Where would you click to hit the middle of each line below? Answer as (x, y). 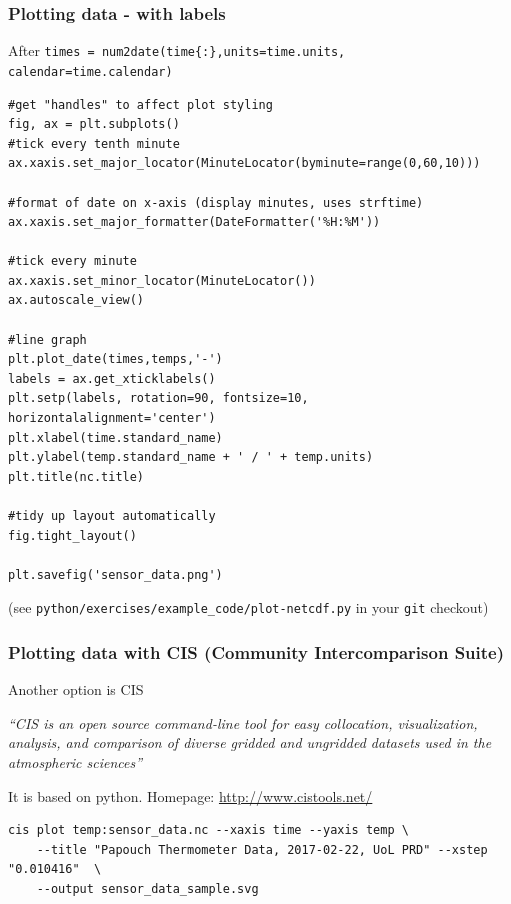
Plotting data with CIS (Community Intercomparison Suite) (256, 651)
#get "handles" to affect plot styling (140, 104)
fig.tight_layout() (72, 535)
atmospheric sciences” (75, 762)
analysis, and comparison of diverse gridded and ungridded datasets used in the (250, 742)
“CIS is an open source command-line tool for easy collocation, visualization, (243, 722)
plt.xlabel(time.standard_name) (115, 437)
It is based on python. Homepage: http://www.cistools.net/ (190, 795)
